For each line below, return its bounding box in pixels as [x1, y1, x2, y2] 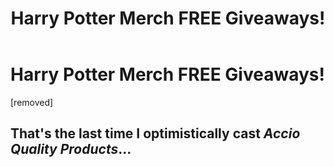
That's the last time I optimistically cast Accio [10, 125, 301, 142]
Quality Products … [10, 141, 132, 158]
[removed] [10, 96, 54, 108]
